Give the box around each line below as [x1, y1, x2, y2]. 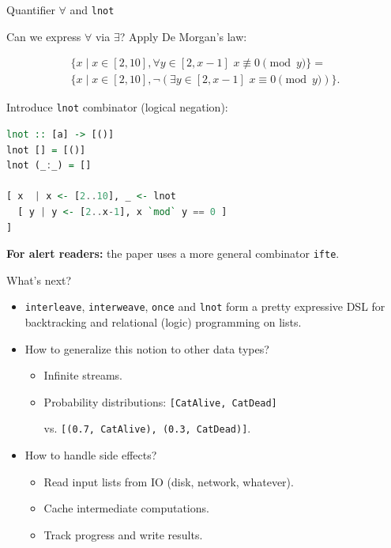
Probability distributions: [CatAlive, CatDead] [43, 393, 277, 410]
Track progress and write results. [43, 526, 203, 542]
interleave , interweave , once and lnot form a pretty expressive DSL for [24, 298, 385, 315]
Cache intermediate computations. [43, 500, 209, 516]
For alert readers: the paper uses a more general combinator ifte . [6, 245, 340, 262]
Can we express [6, 28, 81, 44]
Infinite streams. [43, 367, 122, 384]
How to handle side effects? [24, 447, 157, 463]
